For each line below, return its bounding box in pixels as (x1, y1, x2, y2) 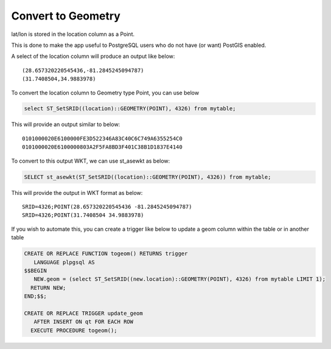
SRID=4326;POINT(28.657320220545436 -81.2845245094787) (22, 203, 192, 210)
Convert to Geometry (11, 9, 121, 23)
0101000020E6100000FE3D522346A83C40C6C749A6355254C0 (22, 135, 183, 142)
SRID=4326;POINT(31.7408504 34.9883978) (22, 212, 144, 219)
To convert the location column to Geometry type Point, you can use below (11, 89, 200, 96)
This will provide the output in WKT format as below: (11, 189, 143, 196)
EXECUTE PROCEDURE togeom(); (30, 326, 118, 334)
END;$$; (24, 293, 47, 300)
